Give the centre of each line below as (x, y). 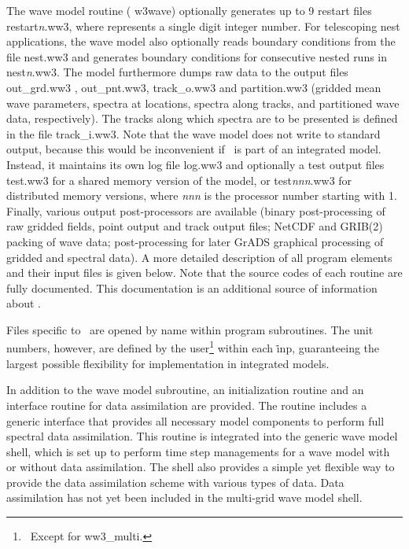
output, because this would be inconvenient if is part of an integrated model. (194, 149)
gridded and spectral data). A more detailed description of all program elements (199, 257)
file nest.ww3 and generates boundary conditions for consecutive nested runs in (197, 56)
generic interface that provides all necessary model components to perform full (195, 420)
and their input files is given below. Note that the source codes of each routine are (204, 273)
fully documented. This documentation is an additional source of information (192, 287)
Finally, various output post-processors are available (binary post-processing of (196, 210)
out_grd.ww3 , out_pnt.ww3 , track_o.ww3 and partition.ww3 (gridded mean (194, 87)
